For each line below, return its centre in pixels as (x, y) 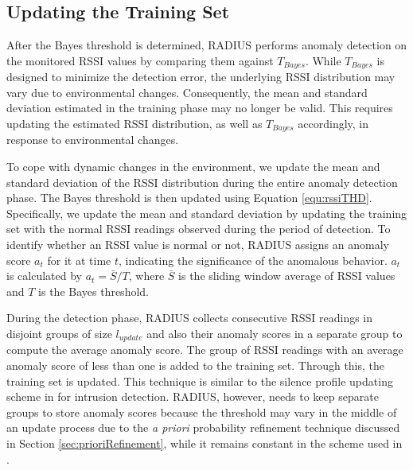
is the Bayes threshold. (94, 291)
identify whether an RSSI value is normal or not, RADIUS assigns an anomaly (198, 245)
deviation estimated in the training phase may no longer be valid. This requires (200, 108)
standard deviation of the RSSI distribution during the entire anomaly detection (202, 182)
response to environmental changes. (93, 140)
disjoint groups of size (59, 334)
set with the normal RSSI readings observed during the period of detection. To (199, 229)
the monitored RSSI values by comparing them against (140, 60)
